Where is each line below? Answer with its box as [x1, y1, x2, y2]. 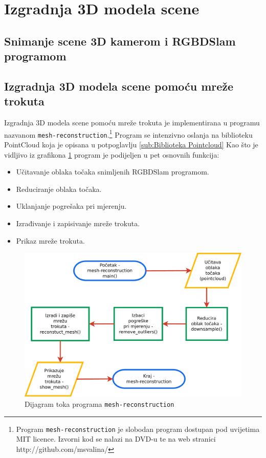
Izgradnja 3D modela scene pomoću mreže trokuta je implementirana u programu [4, 117, 260, 128]
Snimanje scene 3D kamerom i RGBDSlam [4, 33, 236, 49]
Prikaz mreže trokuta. [16, 235, 85, 246]
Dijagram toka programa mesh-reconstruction [25, 398, 174, 409]
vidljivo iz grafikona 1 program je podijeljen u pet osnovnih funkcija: [4, 149, 219, 160]
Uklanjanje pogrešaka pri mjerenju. [16, 201, 127, 211]
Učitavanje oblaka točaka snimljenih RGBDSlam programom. [16, 166, 209, 177]
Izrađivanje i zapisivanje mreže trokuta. [16, 218, 140, 229]
